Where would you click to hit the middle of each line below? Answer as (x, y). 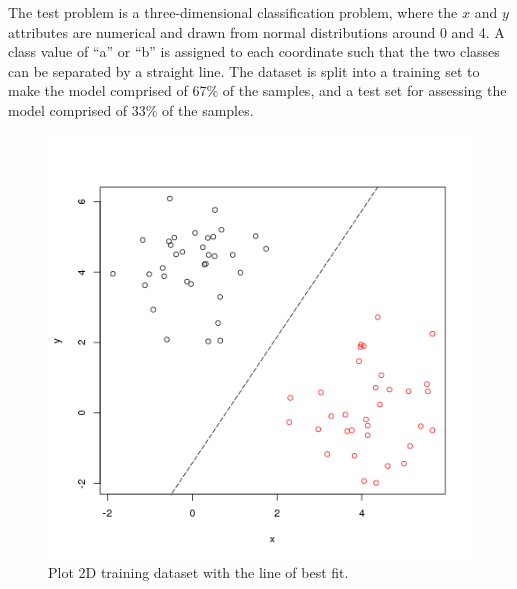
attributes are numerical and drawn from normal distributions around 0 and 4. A (256, 31)
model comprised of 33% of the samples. (131, 109)
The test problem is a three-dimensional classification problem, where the (233, 12)
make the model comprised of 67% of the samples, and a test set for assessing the (257, 90)
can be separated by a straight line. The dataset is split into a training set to (244, 70)
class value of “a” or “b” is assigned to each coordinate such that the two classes (254, 51)
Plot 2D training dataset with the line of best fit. (198, 572)
